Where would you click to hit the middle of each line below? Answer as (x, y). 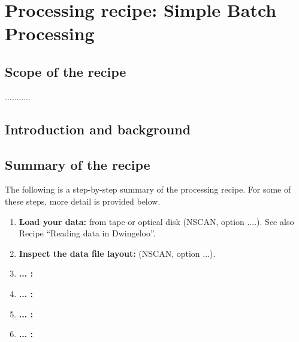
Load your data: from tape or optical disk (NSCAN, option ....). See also (156, 221)
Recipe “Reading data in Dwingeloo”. (87, 233)
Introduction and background (98, 129)
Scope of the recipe (66, 71)
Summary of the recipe (78, 164)
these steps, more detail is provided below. (83, 201)
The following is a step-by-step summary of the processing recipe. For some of (148, 189)
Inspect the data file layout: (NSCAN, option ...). (117, 253)
